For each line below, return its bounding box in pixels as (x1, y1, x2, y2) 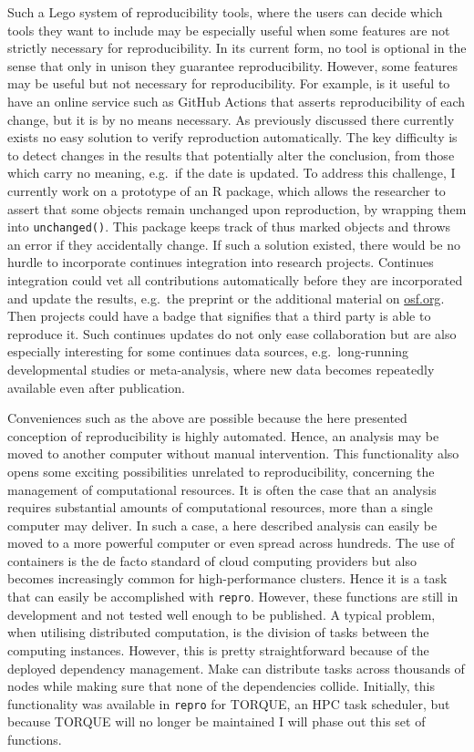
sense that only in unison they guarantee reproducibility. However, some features (7, 56, 459, 75)
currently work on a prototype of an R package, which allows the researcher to (7, 180, 446, 200)
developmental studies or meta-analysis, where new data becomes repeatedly (7, 359, 435, 378)
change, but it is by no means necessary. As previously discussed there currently (7, 109, 455, 129)
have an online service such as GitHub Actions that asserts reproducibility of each (7, 91, 466, 110)
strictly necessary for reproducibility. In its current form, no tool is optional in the (7, 38, 467, 57)
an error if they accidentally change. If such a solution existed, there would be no (7, 234, 460, 253)
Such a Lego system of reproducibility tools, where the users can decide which (7, 3, 443, 21)
